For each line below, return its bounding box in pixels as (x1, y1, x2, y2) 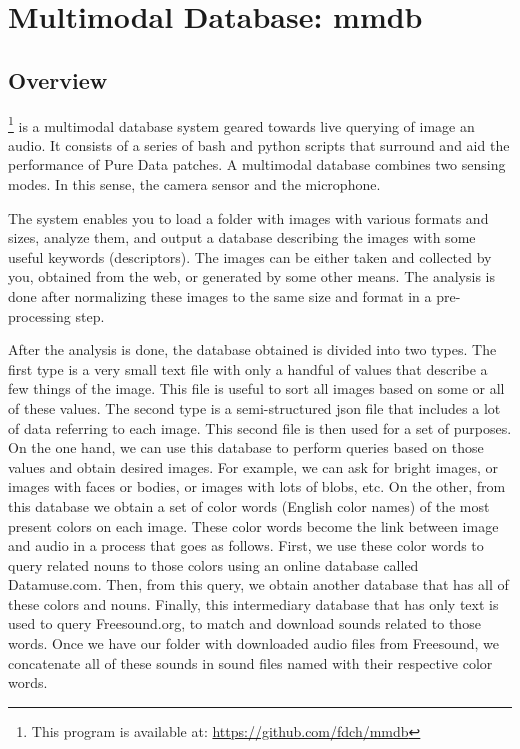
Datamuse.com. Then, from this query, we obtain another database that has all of (8, 574, 509, 595)
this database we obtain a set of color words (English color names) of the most (8, 495, 490, 516)
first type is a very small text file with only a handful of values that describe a (8, 358, 488, 379)
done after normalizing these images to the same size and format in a (8, 285, 432, 306)
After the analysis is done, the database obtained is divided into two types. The (8, 339, 497, 360)
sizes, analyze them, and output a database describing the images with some (8, 227, 476, 248)
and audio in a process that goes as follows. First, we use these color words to (8, 535, 484, 556)
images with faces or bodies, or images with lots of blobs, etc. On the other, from (8, 476, 506, 497)
